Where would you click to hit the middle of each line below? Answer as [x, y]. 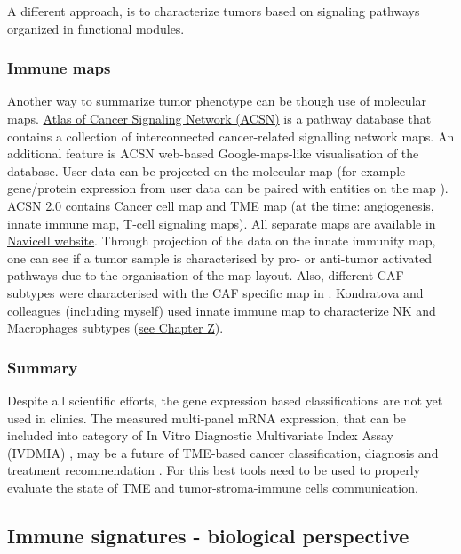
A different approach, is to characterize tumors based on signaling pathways [214, 11]
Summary [43, 367]
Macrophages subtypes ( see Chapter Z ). [115, 328]
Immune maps [59, 68]
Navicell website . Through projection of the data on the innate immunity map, [222, 241]
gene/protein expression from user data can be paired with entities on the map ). [228, 188]
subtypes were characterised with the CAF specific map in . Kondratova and [215, 292]
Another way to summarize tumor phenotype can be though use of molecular [217, 101]
